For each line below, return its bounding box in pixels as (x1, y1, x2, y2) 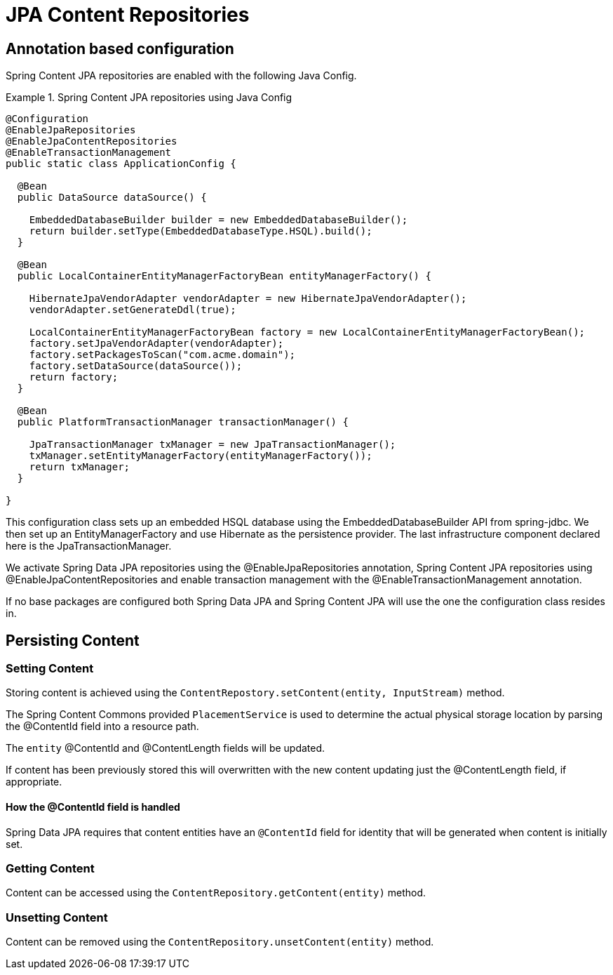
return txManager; (29, 461, 130, 473)
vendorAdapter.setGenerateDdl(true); (29, 304, 236, 316)
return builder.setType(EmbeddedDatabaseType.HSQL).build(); (29, 225, 372, 237)
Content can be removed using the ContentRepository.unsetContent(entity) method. (6, 936, 434, 948)
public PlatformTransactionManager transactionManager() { (17, 416, 349, 428)
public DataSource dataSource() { (17, 192, 207, 204)
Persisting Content (6, 631, 140, 649)
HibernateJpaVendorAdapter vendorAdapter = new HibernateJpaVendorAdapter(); (29, 293, 467, 305)
